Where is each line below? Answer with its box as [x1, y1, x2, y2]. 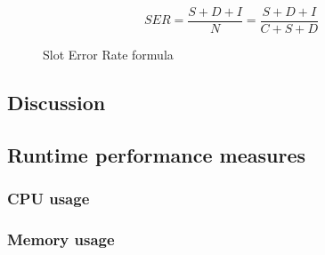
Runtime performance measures [7, 140, 305, 168]
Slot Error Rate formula [43, 45, 174, 64]
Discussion [7, 89, 106, 116]
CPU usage [7, 187, 90, 210]
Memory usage [7, 227, 115, 250]
